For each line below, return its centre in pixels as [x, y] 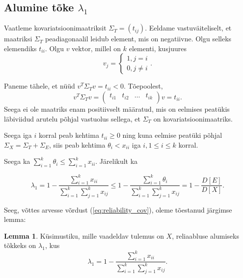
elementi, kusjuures [158, 48]
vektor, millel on [96, 48]
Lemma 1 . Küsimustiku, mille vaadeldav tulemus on [84, 235]
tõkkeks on [20, 245]
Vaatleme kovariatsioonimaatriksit [55, 28]
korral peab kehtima [69, 135]
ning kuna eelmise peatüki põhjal [172, 135]
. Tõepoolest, [143, 86]
